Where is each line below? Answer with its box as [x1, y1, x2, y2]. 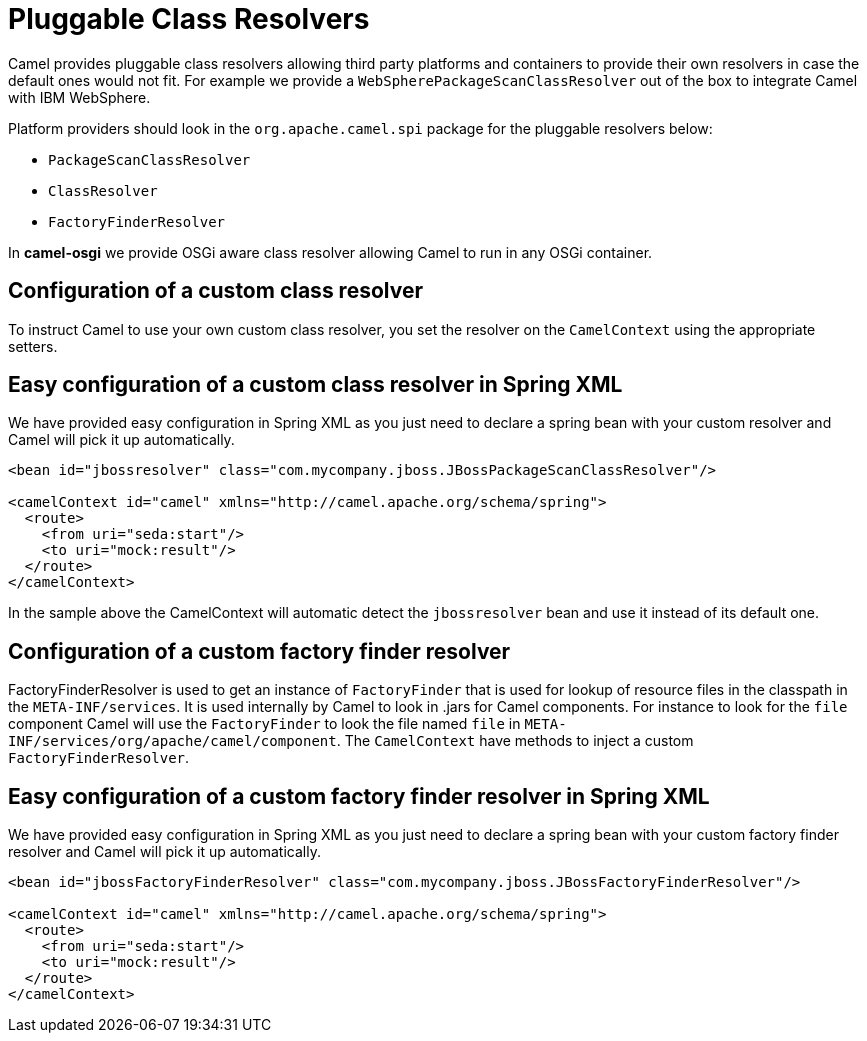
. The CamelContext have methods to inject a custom [336, 732, 694, 750]
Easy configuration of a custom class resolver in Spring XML [8, 372, 623, 398]
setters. [8, 337, 58, 355]
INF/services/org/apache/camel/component [8, 733, 337, 750]
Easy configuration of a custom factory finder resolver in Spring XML [8, 783, 710, 809]
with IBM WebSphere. [8, 88, 151, 106]
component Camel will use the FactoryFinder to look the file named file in [8, 715, 521, 733]
